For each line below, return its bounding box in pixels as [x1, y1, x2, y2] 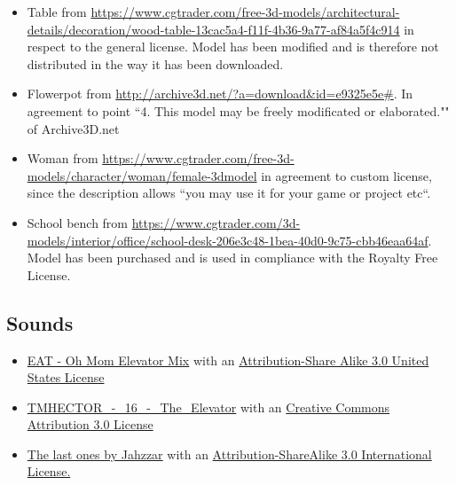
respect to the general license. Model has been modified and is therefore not [27, 37, 439, 56]
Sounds [6, 309, 74, 336]
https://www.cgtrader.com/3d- [131, 213, 301, 231]
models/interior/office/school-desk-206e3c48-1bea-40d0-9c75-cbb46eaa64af [27, 231, 428, 249]
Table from [27, 3, 87, 20]
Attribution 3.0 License [27, 415, 153, 434]
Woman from [27, 149, 98, 168]
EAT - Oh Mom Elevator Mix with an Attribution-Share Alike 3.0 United [27, 350, 429, 369]
